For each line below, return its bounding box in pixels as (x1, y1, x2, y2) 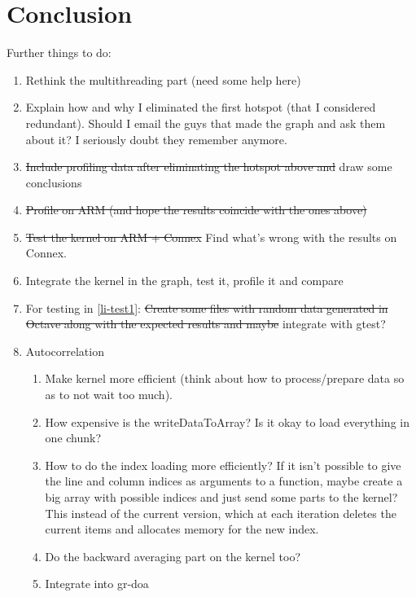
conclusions (25, 173, 82, 191)
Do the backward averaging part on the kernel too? (45, 547, 300, 564)
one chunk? (45, 429, 102, 446)
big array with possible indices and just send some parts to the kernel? (45, 489, 398, 505)
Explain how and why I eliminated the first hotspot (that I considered (25, 99, 376, 116)
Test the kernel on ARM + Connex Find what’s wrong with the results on (25, 228, 397, 245)
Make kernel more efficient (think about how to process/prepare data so (45, 370, 405, 387)
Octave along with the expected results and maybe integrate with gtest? (25, 315, 386, 332)
